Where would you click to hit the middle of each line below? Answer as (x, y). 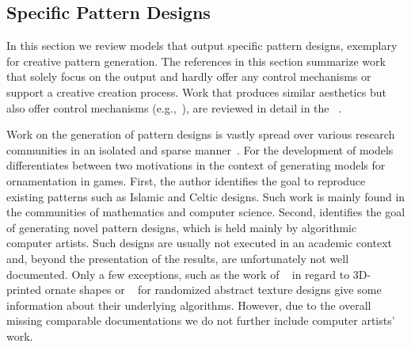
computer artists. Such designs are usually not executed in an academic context (199, 243)
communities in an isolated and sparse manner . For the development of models (200, 149)
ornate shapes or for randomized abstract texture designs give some (213, 290)
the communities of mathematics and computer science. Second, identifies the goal (206, 212)
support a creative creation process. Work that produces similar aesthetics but (196, 92)
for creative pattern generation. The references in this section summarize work (196, 61)
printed (24, 290)
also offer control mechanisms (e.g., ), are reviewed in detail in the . (174, 107)
